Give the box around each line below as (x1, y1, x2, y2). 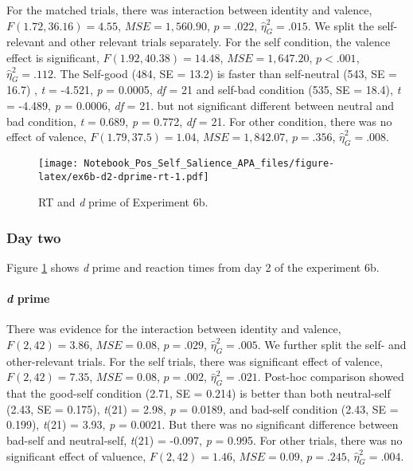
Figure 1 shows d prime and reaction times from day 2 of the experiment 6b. (6, 259, 380, 276)
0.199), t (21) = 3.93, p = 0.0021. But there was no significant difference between (6, 416, 399, 433)
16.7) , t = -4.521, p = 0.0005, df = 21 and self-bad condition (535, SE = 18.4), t (6, 81, 401, 98)
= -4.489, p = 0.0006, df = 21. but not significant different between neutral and (6, 96, 395, 113)
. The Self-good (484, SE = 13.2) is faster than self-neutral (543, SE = (53, 65, 398, 81)
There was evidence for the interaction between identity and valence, (6, 320, 341, 337)
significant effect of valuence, (6, 447, 146, 464)
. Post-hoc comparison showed (257, 368, 404, 385)
